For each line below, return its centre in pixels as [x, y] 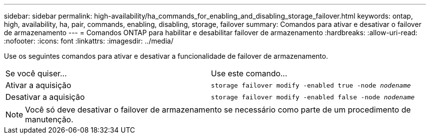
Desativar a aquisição [45, 97]
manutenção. [49, 119]
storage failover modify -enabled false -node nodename [313, 97]
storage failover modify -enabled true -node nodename [311, 85]
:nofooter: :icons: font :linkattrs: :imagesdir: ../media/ [89, 41]
